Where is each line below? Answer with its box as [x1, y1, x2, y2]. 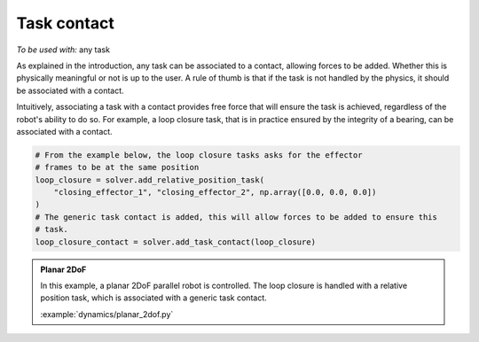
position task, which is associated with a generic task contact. [40, 292, 267, 303]
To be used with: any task [16, 44, 111, 55]
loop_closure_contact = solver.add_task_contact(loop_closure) [35, 237, 317, 247]
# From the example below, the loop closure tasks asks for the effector [35, 150, 363, 159]
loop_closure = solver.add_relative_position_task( [35, 175, 265, 185]
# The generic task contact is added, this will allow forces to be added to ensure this [35, 212, 438, 222]
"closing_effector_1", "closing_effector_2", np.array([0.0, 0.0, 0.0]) [53, 187, 377, 198]
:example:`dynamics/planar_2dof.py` [40, 308, 174, 319]
